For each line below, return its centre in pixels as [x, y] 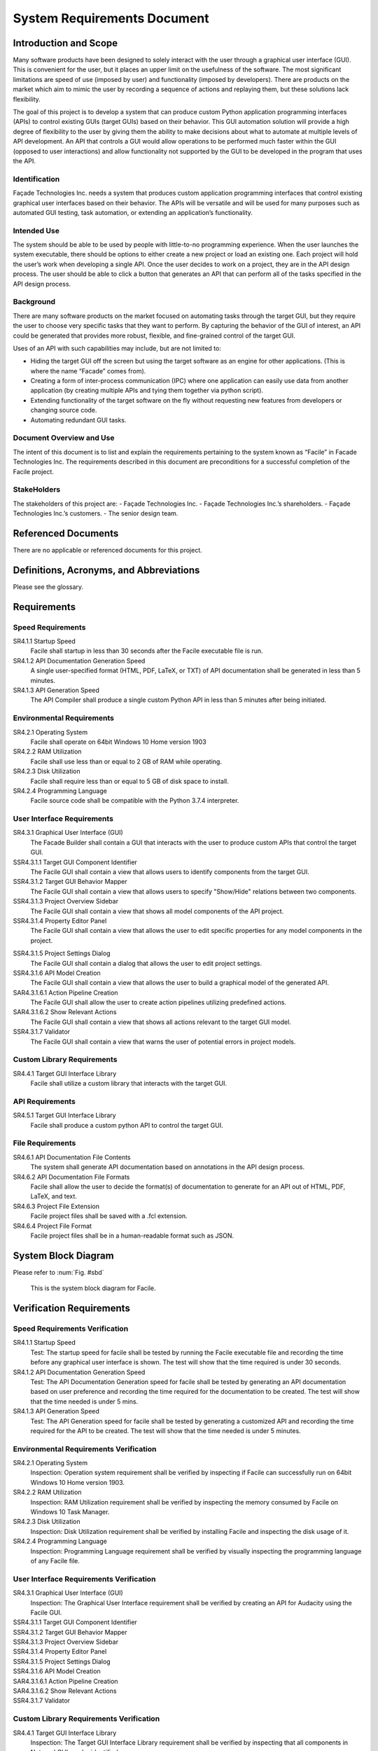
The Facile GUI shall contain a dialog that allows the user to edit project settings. [146, 963]
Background [34, 302]
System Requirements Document [111, 18]
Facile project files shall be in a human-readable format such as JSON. [132, 1236]
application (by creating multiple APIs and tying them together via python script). [147, 390]
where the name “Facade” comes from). [88, 371]
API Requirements [44, 1101]
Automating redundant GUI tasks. [78, 420]
